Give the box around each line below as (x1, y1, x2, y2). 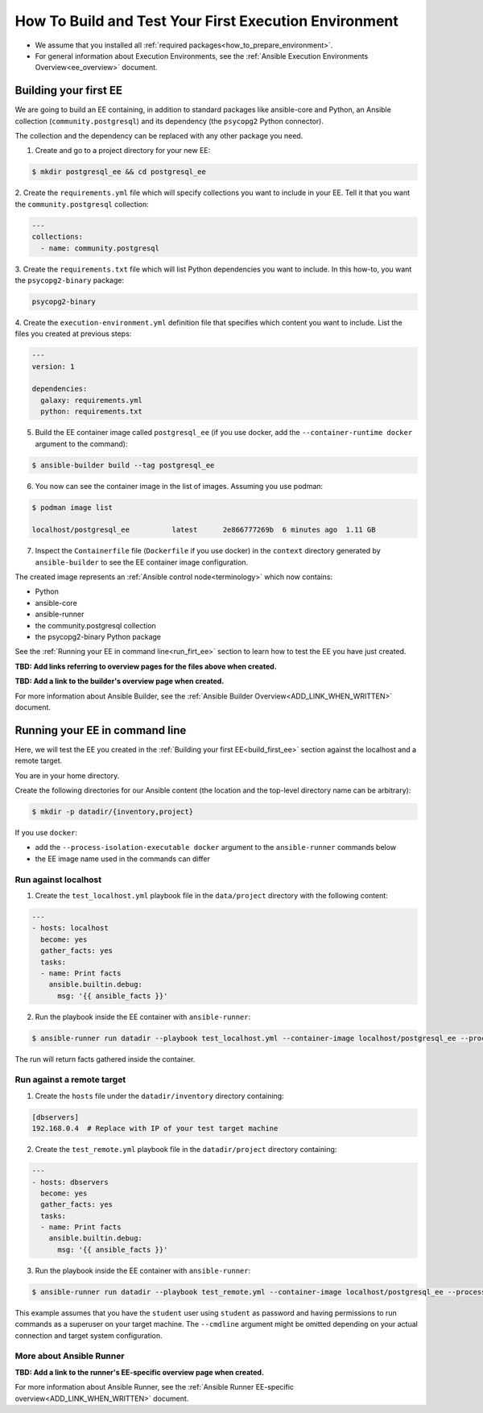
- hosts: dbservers (31, 1177, 109, 1187)
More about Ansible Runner (14, 1350, 125, 1361)
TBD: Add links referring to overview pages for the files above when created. (14, 661, 277, 671)
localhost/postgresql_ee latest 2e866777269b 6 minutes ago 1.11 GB (31, 525, 376, 535)
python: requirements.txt (40, 407, 142, 416)
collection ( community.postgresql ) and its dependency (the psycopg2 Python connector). (14, 116, 324, 126)
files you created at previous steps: (14, 329, 132, 338)
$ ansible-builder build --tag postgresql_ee (31, 460, 215, 470)
